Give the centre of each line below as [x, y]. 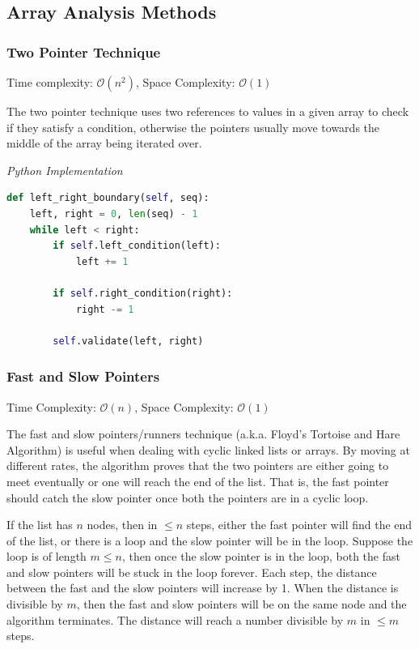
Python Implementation [65, 170]
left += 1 [102, 261]
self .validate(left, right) [128, 341]
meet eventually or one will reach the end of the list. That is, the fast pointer [198, 481]
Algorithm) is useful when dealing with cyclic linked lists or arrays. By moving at [208, 449]
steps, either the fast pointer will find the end [299, 525]
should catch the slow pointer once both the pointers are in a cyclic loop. [188, 497]
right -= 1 [105, 309]
